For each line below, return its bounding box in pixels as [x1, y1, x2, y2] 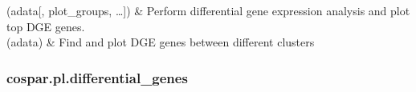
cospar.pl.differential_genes [6, 67, 188, 87]
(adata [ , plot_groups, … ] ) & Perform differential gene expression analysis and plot [6, 2, 410, 19]
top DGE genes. [6, 18, 85, 34]
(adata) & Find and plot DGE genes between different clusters [6, 34, 315, 50]
